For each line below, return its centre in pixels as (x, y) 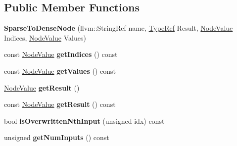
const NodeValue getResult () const (60, 104)
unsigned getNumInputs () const (57, 137)
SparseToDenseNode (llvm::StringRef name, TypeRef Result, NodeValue (118, 28)
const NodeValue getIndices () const (61, 54)
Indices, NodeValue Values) (45, 37)
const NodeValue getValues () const (60, 71)
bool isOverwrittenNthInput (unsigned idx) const (84, 121)
